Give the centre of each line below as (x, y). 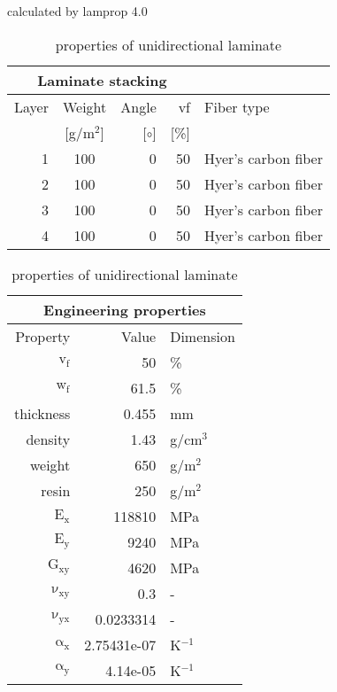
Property (43, 336)
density (48, 439)
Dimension (203, 336)
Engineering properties (125, 309)
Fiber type (237, 106)
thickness (42, 413)
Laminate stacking (102, 80)
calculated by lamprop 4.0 (77, 11)
